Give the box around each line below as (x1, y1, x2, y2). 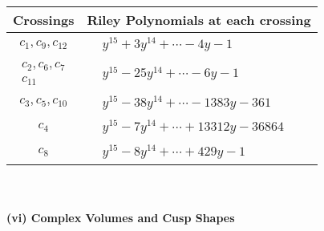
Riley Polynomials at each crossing (87, 10, 311, 29)
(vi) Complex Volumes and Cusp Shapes (6, 209, 235, 225)
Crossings (13, 10, 75, 29)
